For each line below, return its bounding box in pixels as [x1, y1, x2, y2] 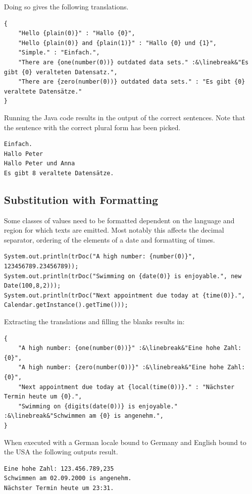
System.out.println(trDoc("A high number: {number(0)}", [4, 253, 196, 260]
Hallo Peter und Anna [4, 160, 75, 167]
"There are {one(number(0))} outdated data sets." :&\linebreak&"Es [18, 58, 249, 66]
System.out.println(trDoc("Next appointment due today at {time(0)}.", [4, 292, 245, 299]
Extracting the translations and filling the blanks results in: [4, 316, 185, 327]
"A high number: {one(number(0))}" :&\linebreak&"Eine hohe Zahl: [18, 345, 242, 352]
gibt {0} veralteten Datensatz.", [4, 68, 118, 76]
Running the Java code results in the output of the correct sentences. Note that [4, 112, 246, 122]
